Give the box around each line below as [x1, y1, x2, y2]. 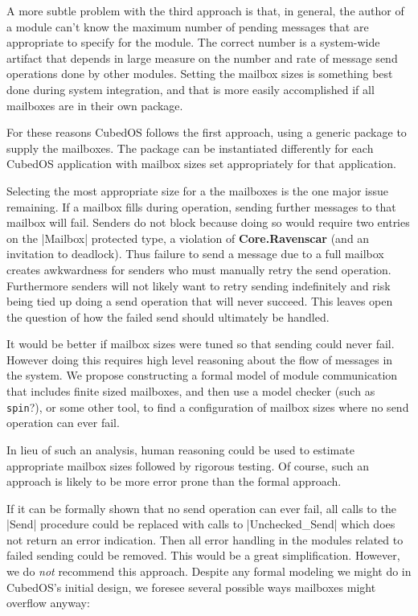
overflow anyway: [6, 594, 90, 611]
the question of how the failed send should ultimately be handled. [6, 308, 330, 325]
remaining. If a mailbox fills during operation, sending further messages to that [6, 198, 396, 215]
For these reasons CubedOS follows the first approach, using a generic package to [6, 124, 407, 141]
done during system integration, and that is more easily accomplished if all [6, 80, 375, 97]
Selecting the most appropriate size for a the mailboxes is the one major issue [6, 182, 389, 199]
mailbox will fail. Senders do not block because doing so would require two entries [6, 214, 410, 231]
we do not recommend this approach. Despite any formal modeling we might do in [6, 563, 412, 580]
